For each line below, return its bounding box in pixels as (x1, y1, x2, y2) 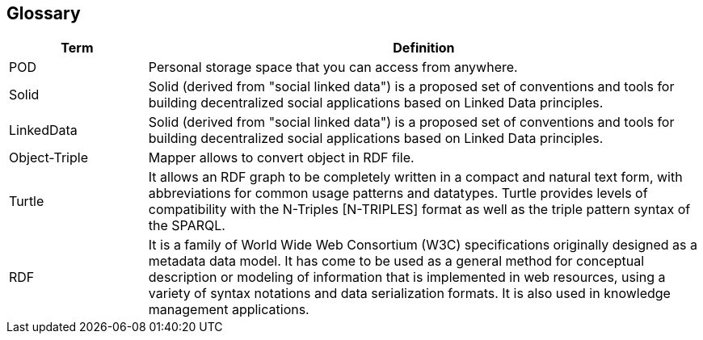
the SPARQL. (148, 217, 225, 234)
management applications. (148, 301, 309, 318)
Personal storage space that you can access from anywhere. (148, 59, 518, 76)
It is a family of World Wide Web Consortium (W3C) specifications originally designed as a (148, 237, 697, 254)
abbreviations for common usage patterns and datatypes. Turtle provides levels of (148, 185, 648, 202)
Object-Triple (9, 149, 88, 166)
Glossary (6, 3, 81, 23)
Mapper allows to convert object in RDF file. (148, 149, 415, 166)
